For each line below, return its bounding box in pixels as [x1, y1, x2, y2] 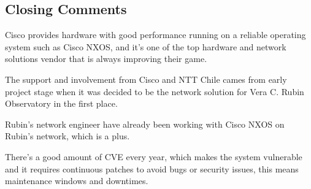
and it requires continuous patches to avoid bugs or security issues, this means [5, 162, 299, 175]
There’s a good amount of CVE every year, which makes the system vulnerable [5, 150, 302, 163]
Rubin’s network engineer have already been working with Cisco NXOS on [5, 117, 285, 130]
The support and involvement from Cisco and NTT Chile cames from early [5, 72, 287, 85]
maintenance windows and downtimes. [5, 174, 148, 187]
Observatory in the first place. [5, 97, 118, 110]
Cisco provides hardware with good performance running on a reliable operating [5, 28, 306, 41]
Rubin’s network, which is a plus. [5, 129, 130, 142]
